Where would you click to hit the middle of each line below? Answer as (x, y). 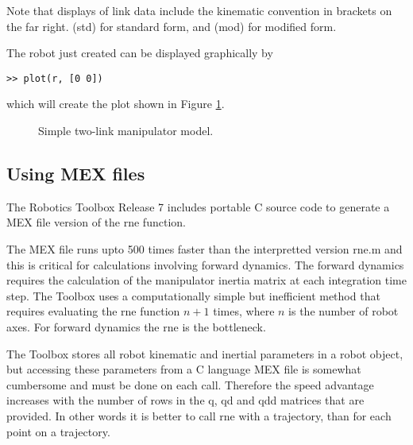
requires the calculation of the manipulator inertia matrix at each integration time (206, 280)
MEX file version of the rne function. (96, 222)
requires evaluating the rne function (93, 311)
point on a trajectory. (58, 431)
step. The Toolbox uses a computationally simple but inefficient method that (193, 295)
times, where (244, 311)
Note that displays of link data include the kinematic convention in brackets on (199, 10)
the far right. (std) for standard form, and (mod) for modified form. (172, 26)
